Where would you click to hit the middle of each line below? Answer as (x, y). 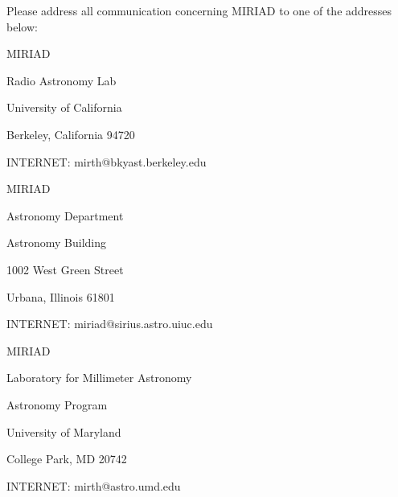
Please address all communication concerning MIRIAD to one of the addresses (199, 10)
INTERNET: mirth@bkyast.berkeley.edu (107, 161)
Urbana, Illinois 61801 (61, 296)
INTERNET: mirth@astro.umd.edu (94, 485)
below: (22, 26)
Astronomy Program (57, 404)
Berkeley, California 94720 (71, 134)
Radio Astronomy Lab (62, 80)
